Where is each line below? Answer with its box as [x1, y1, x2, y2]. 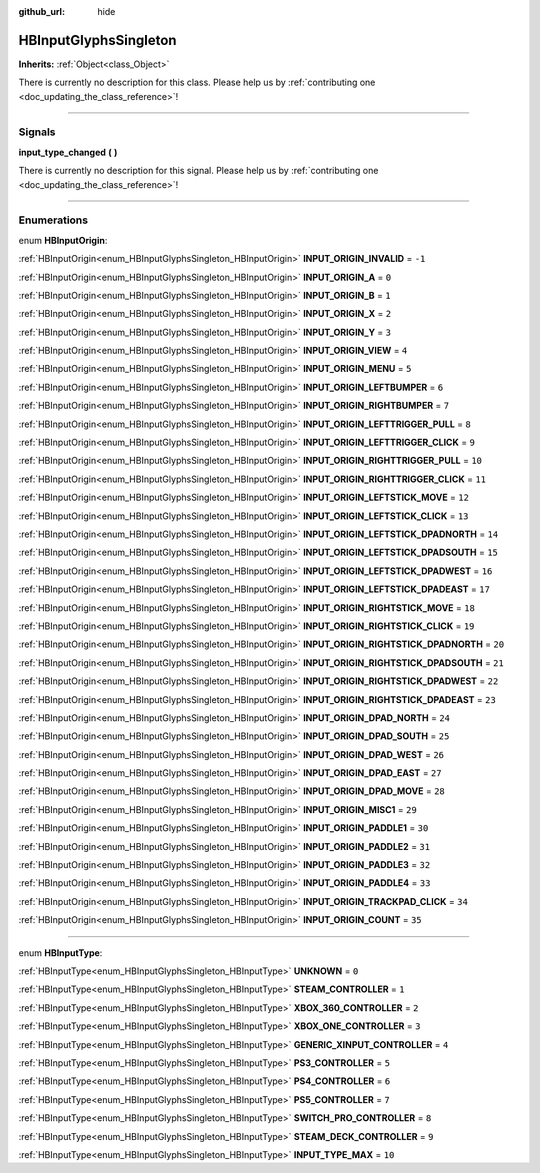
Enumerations [18, 213, 89, 227]
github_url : [18, 6, 65, 17]
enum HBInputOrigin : [18, 234, 108, 246]
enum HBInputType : [18, 946, 103, 959]
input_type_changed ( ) [18, 146, 118, 158]
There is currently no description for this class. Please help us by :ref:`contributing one [18, 76, 376, 89]
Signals [18, 125, 56, 139]
